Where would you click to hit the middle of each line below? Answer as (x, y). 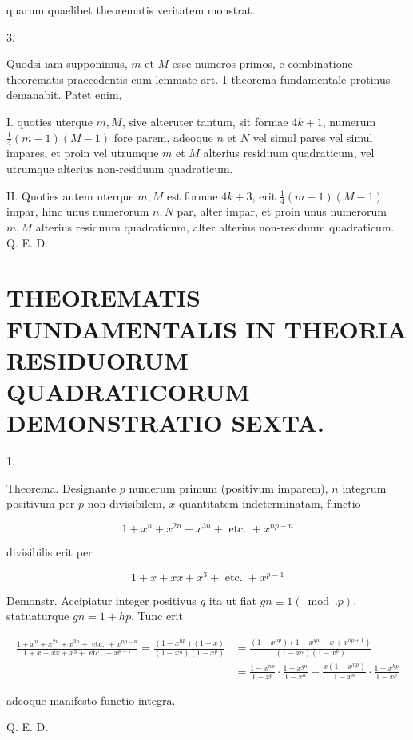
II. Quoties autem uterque (70, 195)
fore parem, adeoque (163, 137)
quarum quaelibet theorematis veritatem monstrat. (131, 10)
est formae (193, 195)
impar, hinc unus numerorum (78, 211)
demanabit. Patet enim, (64, 95)
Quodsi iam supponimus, (67, 63)
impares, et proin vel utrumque (83, 153)
